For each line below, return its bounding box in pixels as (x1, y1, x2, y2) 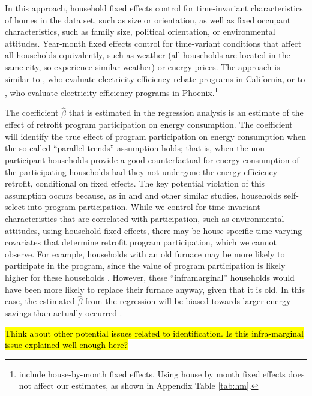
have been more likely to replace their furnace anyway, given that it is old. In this (5, 283, 305, 295)
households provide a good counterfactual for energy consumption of (48, 154, 299, 166)
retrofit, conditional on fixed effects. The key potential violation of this (5, 177, 265, 190)
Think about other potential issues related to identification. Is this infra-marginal (5, 326, 304, 339)
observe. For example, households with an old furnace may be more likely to (5, 247, 285, 260)
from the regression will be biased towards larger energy (85, 295, 291, 307)
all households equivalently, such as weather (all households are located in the (5, 49, 290, 61)
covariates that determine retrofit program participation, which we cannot (5, 236, 277, 248)
